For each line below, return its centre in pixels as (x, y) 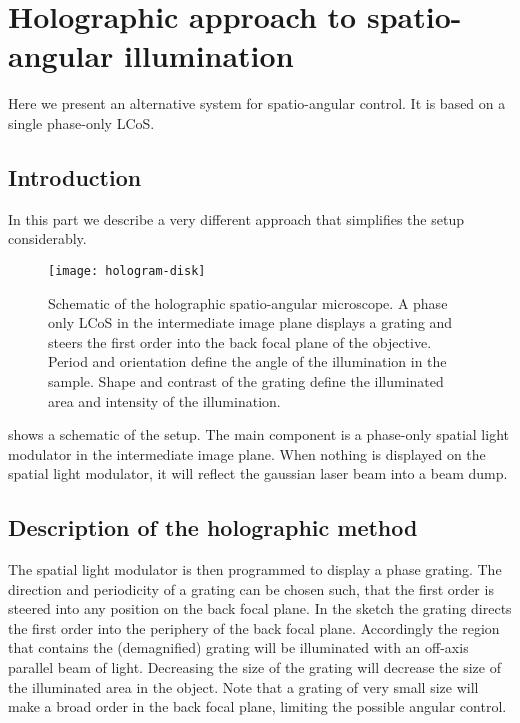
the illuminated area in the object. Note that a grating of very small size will (243, 686)
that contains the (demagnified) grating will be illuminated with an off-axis (238, 647)
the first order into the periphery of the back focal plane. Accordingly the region (254, 627)
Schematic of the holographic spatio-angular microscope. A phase (248, 302)
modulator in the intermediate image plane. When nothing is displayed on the (247, 453)
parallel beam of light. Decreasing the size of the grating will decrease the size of (254, 667)
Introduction (75, 176)
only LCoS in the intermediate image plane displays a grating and (250, 322)
